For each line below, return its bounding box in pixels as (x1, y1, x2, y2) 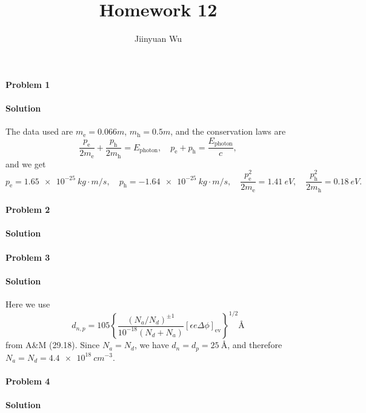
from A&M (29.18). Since (5, 338, 100, 351)
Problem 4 (5, 374, 50, 387)
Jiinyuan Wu (134, 32, 182, 45)
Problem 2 (5, 203, 50, 216)
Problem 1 (5, 78, 50, 90)
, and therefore (227, 338, 282, 351)
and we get (5, 157, 46, 170)
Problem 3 (5, 250, 50, 263)
